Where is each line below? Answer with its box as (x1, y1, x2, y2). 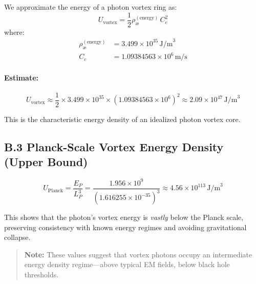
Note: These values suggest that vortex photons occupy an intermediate (24, 249, 252, 259)
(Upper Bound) (4, 154, 88, 170)
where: (4, 26, 25, 37)
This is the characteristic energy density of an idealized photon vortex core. (4, 113, 241, 124)
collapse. (4, 232, 31, 242)
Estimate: (4, 72, 39, 83)
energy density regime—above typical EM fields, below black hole (24, 259, 230, 270)
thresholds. (24, 269, 59, 280)
